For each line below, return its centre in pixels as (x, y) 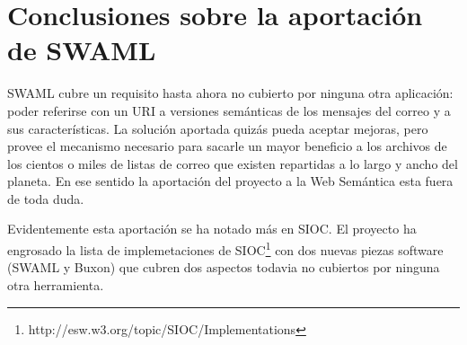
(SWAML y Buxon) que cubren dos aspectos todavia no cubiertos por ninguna (224, 267)
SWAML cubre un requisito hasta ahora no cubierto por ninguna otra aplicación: (230, 93)
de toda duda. (46, 198)
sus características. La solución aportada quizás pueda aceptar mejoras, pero (218, 128)
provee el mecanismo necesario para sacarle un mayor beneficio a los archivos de (227, 146)
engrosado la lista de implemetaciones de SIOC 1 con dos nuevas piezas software (225, 248)
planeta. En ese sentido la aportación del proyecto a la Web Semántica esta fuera (230, 181)
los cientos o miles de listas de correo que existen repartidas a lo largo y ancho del (233, 163)
